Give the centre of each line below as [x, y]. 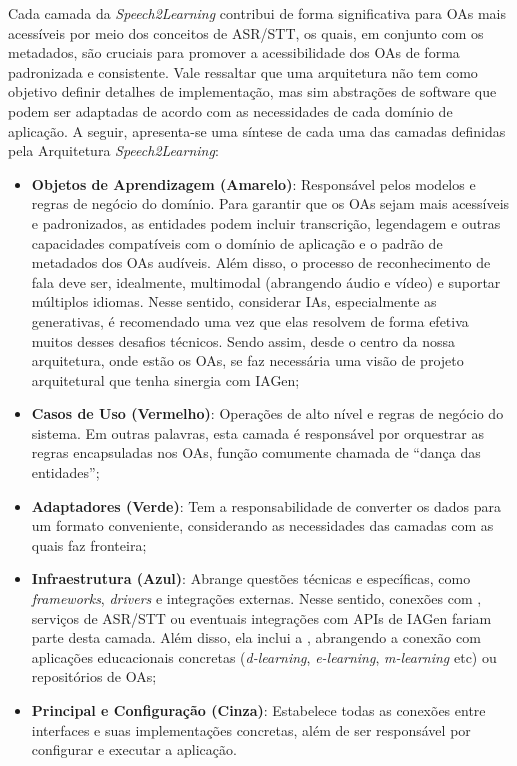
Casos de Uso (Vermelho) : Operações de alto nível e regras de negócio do [267, 413]
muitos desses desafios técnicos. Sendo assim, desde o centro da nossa [243, 340]
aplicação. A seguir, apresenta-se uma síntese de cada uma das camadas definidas [257, 130]
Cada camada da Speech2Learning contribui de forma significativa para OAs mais [257, 13]
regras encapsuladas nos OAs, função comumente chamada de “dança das [256, 452]
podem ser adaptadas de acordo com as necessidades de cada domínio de [230, 110]
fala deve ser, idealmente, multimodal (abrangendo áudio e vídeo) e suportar [266, 281]
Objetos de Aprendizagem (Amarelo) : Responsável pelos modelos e [253, 183]
